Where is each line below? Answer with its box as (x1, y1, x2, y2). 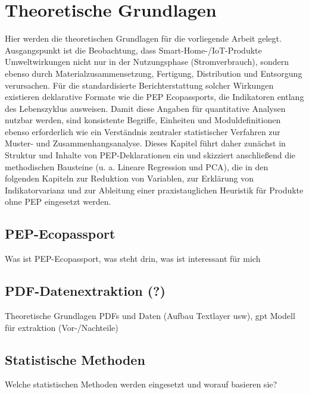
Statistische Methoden (5, 350, 145, 368)
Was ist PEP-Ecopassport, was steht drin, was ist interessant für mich (5, 252, 261, 265)
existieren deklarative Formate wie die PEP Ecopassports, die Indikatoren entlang (5, 90, 304, 103)
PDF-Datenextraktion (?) (5, 282, 166, 300)
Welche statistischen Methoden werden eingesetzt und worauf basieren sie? (5, 378, 277, 390)
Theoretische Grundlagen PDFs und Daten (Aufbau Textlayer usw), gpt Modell (5, 309, 295, 322)
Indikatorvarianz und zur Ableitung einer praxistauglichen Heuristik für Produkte (5, 183, 304, 196)
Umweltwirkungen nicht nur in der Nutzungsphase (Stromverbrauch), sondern (5, 55, 289, 68)
